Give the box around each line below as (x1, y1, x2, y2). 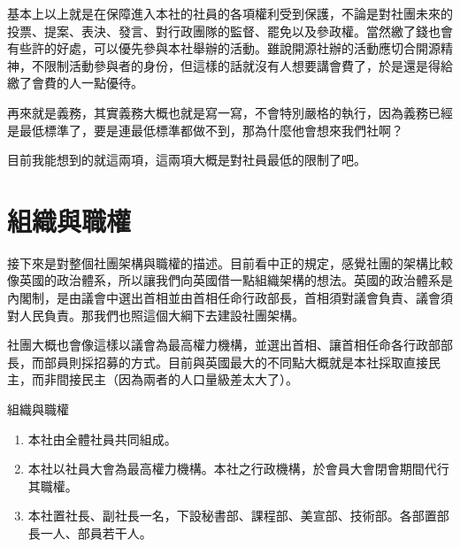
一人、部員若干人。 (40, 524, 152, 542)
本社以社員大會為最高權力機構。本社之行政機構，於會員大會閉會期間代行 (27, 459, 449, 478)
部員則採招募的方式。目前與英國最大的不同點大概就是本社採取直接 (43, 352, 428, 371)
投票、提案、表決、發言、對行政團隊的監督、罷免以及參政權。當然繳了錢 (7, 21, 428, 40)
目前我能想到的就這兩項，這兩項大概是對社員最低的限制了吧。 (7, 150, 366, 169)
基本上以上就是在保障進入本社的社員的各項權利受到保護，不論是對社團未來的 (7, 4, 453, 22)
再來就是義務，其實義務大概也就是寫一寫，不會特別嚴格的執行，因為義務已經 (7, 103, 453, 121)
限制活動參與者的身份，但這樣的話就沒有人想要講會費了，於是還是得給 (43, 56, 453, 74)
